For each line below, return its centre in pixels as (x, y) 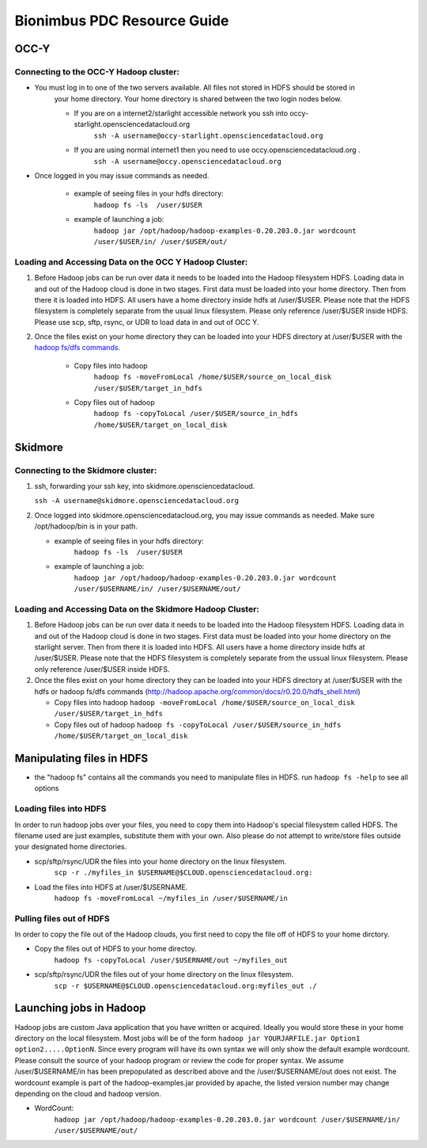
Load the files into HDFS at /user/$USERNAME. (111, 887)
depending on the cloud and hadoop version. (88, 1093)
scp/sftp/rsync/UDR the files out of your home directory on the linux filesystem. (164, 974)
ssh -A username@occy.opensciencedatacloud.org (188, 161)
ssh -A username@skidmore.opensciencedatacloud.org (137, 501)
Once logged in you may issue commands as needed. (122, 176)
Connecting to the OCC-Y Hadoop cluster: (97, 71)
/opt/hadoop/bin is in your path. (86, 526)
